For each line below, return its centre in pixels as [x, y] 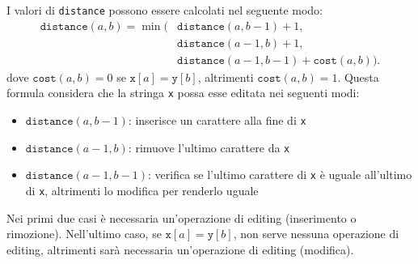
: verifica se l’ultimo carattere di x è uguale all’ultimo [280, 175]
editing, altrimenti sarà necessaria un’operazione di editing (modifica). [180, 249]
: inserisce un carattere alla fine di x [217, 120]
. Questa [358, 77]
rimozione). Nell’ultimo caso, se [84, 234]
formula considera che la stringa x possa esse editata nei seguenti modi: [183, 93]
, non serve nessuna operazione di [316, 234]
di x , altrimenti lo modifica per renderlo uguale [142, 190]
